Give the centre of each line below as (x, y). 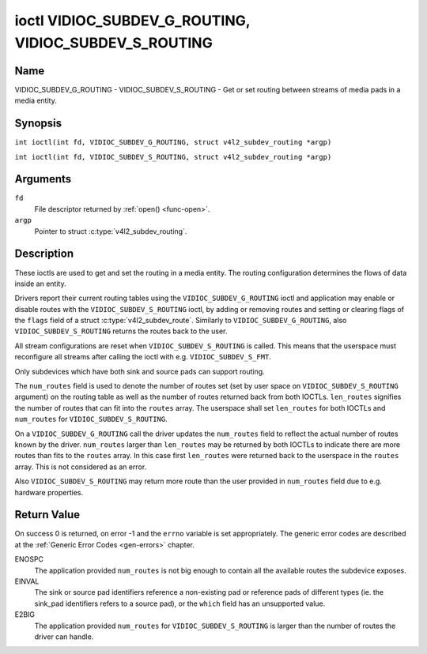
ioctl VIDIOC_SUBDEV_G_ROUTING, (132, 21)
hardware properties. (49, 492)
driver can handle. (64, 637)
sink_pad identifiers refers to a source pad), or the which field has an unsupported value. (180, 603)
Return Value (47, 515)
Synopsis (38, 124)
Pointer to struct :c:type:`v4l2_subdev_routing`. (111, 231)
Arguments (43, 179)
